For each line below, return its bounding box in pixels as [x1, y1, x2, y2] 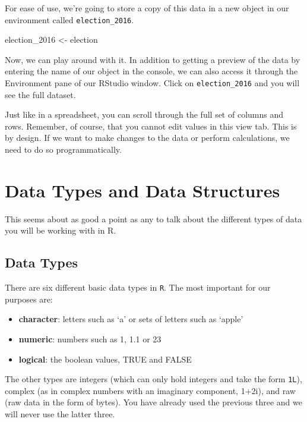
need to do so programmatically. [5, 143, 122, 156]
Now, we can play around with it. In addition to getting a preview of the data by [5, 53, 300, 65]
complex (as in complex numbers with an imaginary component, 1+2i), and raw [5, 384, 296, 396]
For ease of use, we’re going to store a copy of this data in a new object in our [5, 2, 289, 14]
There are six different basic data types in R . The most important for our [5, 281, 271, 294]
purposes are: [5, 292, 53, 305]
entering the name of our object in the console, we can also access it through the [5, 65, 298, 77]
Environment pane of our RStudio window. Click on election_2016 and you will [5, 77, 300, 89]
